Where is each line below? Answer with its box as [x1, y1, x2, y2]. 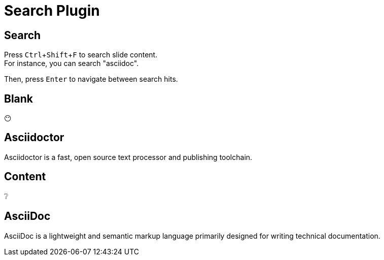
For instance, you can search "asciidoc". [4, 59, 139, 68]
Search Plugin [4, 2, 100, 19]
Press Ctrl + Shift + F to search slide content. [4, 50, 158, 59]
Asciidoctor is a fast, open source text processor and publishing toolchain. [4, 152, 253, 161]
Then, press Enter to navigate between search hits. [4, 75, 178, 84]
